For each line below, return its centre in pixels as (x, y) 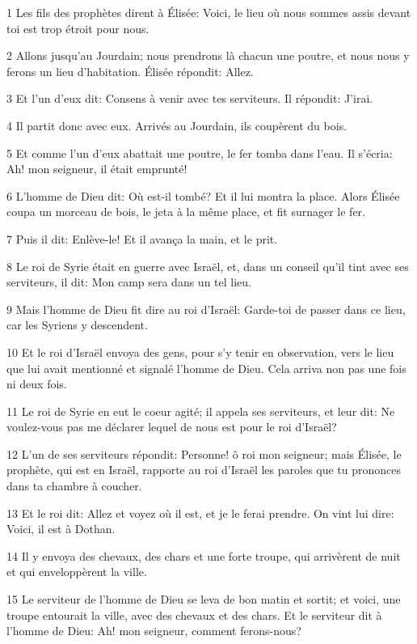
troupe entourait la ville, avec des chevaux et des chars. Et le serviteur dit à (194, 614)
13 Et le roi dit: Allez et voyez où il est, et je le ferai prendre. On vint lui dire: (200, 513)
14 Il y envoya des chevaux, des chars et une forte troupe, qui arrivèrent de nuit (204, 555)
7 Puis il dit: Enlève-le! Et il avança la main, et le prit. (142, 238)
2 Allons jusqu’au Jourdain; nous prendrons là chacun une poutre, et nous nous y (208, 55)
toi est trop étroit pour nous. (78, 28)
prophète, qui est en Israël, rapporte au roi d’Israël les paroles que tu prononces (204, 470)
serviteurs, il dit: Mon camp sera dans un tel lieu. (129, 282)
